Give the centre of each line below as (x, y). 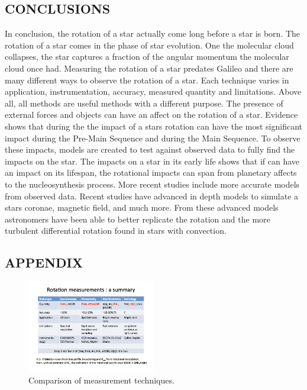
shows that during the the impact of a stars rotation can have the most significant (154, 126)
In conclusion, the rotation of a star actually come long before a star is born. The (153, 33)
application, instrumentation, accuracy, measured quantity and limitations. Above (153, 91)
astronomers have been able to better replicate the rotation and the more (138, 219)
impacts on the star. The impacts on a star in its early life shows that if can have (152, 161)
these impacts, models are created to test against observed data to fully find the (150, 149)
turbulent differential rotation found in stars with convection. (116, 231)
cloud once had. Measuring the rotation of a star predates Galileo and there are (149, 68)
